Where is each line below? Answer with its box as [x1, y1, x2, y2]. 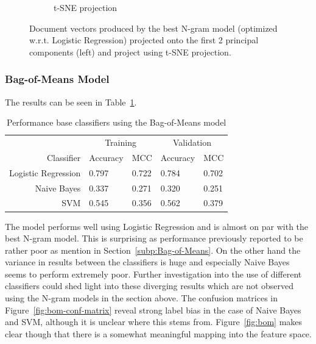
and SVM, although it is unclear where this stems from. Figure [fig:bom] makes [5, 315, 303, 328]
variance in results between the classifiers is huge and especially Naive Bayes [5, 256, 290, 268]
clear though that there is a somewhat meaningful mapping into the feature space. [5, 327, 312, 340]
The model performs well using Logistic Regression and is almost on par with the [5, 220, 309, 232]
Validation [173, 136, 212, 149]
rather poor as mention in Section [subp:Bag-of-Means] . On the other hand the [5, 243, 301, 256]
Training [105, 136, 136, 149]
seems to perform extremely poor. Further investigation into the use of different [5, 267, 302, 280]
